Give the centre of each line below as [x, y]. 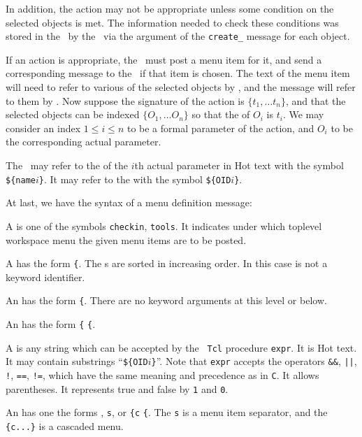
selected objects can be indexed [73, 114]
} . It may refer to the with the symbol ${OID [135, 179]
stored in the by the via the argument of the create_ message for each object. [178, 36]
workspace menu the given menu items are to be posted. [126, 239]
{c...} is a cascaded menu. [65, 425]
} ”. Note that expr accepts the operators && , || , [254, 361]
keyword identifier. [45, 277]
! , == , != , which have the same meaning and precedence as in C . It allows [162, 374]
